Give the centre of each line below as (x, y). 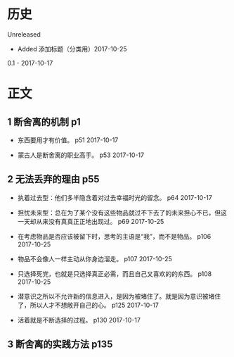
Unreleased (24, 34)
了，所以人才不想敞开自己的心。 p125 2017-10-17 (88, 305)
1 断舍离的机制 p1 (44, 121)
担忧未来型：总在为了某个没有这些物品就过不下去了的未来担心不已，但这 (122, 213)
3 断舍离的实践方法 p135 (60, 345)
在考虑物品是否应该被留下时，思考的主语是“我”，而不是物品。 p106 (114, 236)
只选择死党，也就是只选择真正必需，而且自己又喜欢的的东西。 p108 (115, 274)
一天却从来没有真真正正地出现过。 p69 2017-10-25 (91, 221)
